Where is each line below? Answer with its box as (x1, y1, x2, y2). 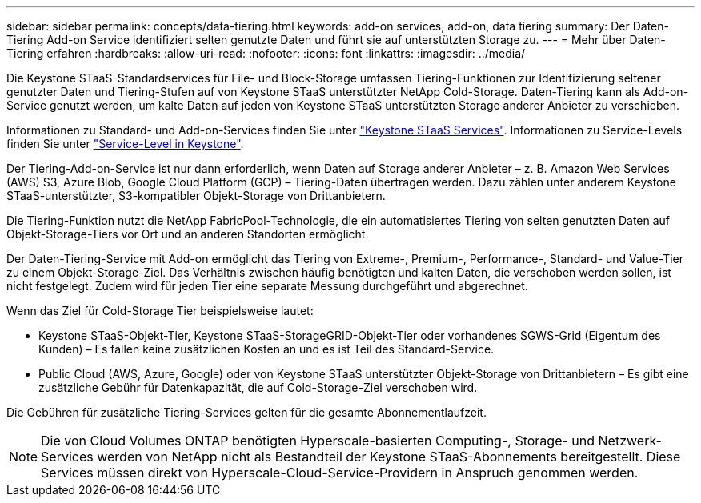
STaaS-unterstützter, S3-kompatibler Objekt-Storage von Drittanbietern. (6, 189, 386, 202)
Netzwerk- (598, 433, 662, 449)
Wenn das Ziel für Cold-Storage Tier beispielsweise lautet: (6, 304, 314, 317)
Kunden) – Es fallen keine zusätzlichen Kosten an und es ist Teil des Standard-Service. (38, 342, 495, 356)
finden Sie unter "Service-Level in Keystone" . (6, 137, 244, 150)
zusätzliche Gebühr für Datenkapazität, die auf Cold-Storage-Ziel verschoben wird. (38, 381, 478, 394)
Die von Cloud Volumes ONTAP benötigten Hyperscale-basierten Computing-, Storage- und (41, 433, 595, 449)
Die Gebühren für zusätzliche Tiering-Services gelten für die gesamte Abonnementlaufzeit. (6, 405, 487, 419)
